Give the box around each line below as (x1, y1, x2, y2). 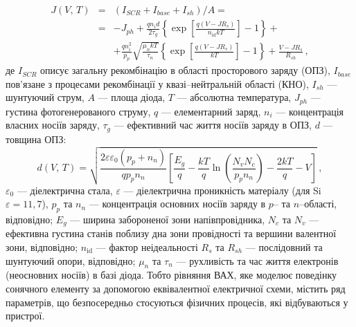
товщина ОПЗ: (6, 131, 66, 146)
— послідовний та (245, 239, 323, 254)
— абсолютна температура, (177, 90, 292, 104)
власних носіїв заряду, (6, 118, 100, 132)
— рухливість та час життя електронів (176, 253, 339, 268)
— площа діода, (98, 90, 166, 104)
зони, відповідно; (6, 239, 78, 254)
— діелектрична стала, (17, 183, 113, 197)
